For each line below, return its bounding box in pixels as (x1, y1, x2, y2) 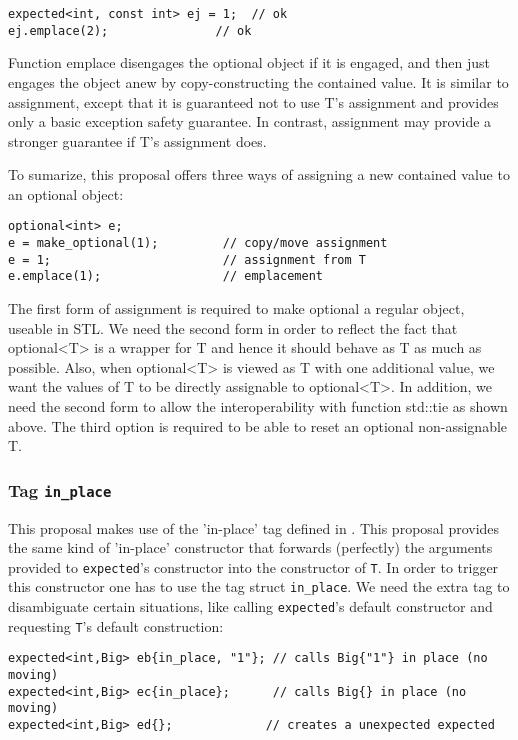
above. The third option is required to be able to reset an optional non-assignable (8, 415, 508, 436)
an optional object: (8, 183, 124, 204)
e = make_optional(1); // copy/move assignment (8, 236, 388, 251)
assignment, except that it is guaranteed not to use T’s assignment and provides (8, 91, 499, 112)
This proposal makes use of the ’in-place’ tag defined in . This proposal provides (8, 517, 500, 538)
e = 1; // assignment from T (8, 252, 366, 267)
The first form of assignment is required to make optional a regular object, (8, 298, 465, 319)
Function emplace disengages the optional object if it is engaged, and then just (8, 52, 490, 73)
